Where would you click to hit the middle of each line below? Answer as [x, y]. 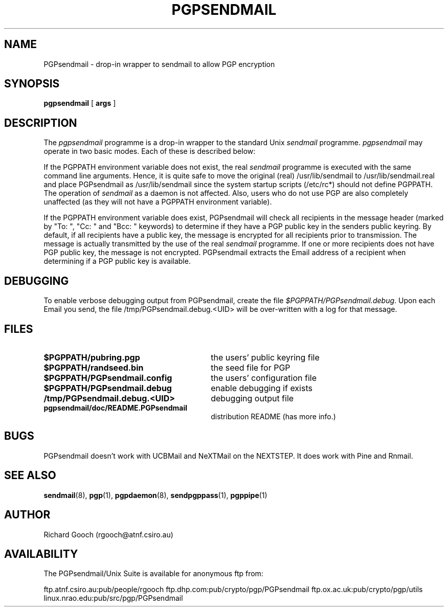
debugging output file [252, 398]
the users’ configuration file [264, 378]
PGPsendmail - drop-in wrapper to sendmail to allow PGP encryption [159, 64]
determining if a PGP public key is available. [117, 261]
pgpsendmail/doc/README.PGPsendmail [115, 408]
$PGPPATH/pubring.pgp [92, 357]
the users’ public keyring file [265, 357]
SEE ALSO [30, 476]
